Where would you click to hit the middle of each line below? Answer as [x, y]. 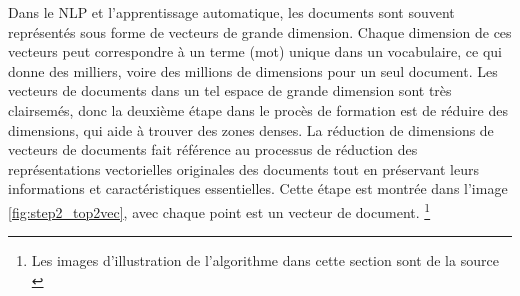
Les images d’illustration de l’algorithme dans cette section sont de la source [265, 260]
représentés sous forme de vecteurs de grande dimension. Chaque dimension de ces [260, 31]
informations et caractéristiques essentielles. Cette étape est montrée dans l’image [258, 188]
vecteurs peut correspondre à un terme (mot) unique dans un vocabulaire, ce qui [255, 51]
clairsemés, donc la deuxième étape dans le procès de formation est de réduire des [258, 109]
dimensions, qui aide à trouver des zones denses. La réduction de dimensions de [251, 129]
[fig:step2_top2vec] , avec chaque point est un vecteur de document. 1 [219, 210]
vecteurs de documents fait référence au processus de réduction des [213, 149]
